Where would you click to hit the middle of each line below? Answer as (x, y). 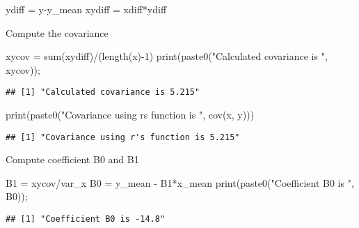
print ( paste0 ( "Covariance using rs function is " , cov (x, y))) (130, 115)
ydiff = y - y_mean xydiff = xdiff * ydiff (86, 9)
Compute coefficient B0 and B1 (72, 159)
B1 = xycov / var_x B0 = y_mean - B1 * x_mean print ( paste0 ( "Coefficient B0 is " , (180, 182)
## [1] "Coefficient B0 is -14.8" (86, 219)
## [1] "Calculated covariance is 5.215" (103, 92)
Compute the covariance (57, 32)
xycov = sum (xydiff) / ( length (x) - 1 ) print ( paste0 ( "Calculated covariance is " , (167, 56)
